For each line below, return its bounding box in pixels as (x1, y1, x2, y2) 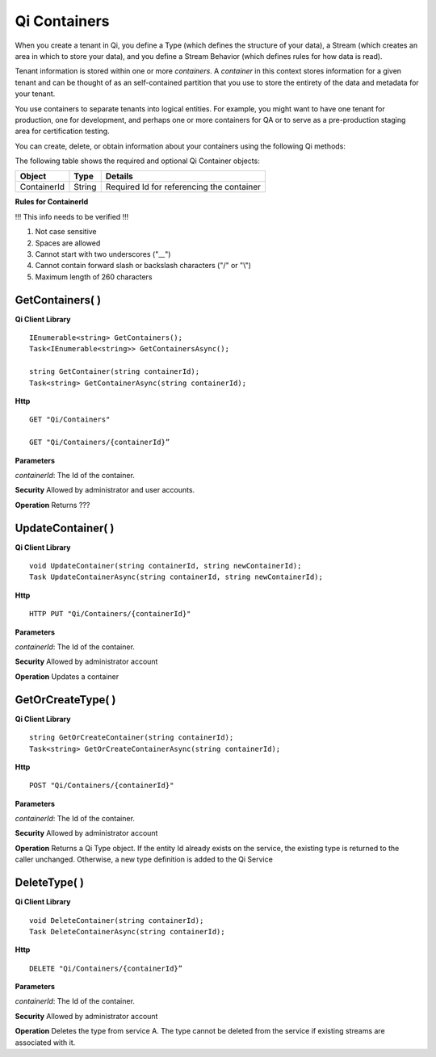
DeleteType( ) (15, 876, 85, 890)
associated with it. (15, 1038, 76, 1047)
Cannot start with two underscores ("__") (35, 250, 171, 259)
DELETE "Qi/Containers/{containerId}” (29, 963, 183, 973)
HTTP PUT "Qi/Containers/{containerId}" (29, 610, 191, 619)
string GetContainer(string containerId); (29, 367, 200, 376)
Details (105, 170, 133, 182)
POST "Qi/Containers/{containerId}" (29, 781, 174, 791)
